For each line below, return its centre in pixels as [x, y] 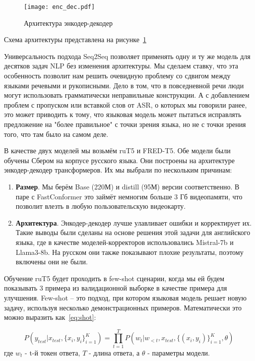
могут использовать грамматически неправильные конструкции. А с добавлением [127, 95]
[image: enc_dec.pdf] [60, 7]
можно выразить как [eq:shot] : [50, 317]
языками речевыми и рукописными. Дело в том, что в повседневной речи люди [124, 85]
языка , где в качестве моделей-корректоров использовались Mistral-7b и [125, 242]
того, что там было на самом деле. [56, 134]
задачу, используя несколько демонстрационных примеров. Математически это [123, 307]
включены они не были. [52, 262]
